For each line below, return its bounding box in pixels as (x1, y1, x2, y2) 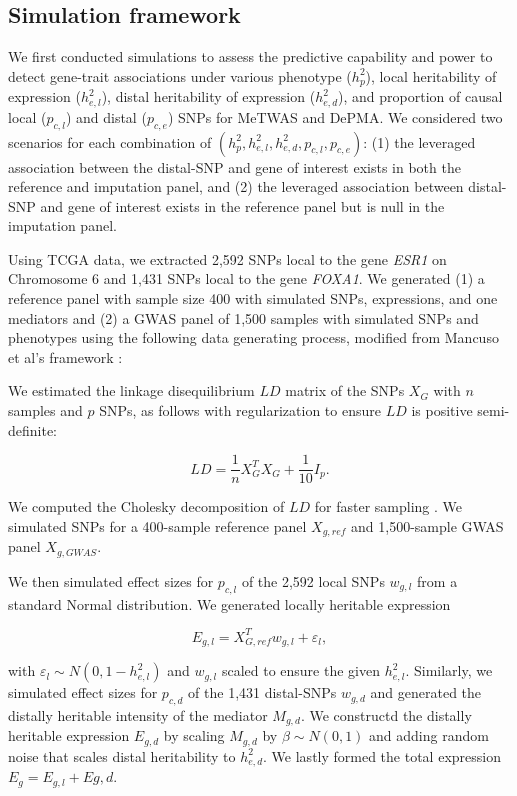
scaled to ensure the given (221, 660, 380, 681)
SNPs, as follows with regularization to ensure (99, 400, 381, 421)
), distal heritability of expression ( (101, 86, 316, 107)
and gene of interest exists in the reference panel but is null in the (40, 195, 445, 216)
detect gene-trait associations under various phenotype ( (8, 65, 352, 86)
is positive (411, 400, 473, 421)
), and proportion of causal (338, 86, 503, 107)
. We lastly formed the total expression (263, 745, 501, 766)
